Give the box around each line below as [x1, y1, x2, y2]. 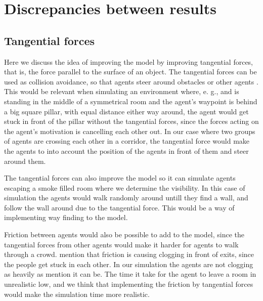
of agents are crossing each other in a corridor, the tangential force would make [4, 136, 250, 146]
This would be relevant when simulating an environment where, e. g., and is [4, 86, 239, 97]
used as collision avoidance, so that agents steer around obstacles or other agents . [4, 76, 258, 87]
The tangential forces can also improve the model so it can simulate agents [4, 173, 236, 183]
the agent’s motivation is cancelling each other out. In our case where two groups [4, 125, 255, 136]
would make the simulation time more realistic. [4, 288, 150, 299]
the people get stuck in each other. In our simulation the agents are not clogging [4, 259, 253, 269]
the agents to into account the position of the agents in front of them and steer [4, 145, 249, 156]
